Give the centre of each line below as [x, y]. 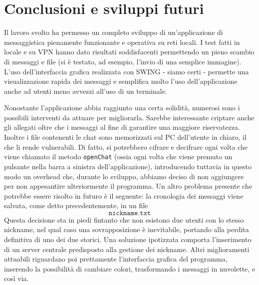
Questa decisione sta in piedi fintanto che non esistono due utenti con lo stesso [124, 219]
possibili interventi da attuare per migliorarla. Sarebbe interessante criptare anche [129, 117]
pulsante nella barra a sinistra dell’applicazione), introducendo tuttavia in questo [128, 166]
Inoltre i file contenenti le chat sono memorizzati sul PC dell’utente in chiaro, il [125, 137]
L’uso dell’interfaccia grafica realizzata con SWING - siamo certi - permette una [127, 71]
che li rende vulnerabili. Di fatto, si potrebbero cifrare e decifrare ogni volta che [126, 146]
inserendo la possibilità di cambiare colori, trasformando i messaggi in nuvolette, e [130, 268]
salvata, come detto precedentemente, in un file [76, 205]
